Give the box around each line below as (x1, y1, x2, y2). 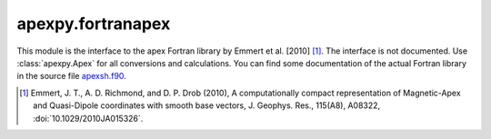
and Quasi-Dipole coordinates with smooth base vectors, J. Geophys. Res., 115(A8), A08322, (33, 100, 381, 111)
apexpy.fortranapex (16, 14, 171, 34)
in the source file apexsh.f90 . (16, 71, 126, 82)
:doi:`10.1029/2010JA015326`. (33, 113, 144, 124)
